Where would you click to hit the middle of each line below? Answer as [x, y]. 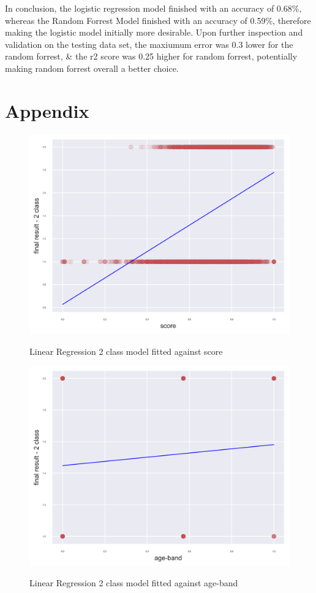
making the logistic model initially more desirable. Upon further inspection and [154, 32]
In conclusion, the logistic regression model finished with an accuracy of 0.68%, [153, 8]
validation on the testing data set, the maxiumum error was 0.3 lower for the [149, 44]
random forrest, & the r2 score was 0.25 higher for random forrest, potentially [151, 56]
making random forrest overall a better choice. [92, 68]
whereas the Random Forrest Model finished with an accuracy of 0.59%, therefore [158, 20]
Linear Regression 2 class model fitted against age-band [134, 583]
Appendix [47, 110]
